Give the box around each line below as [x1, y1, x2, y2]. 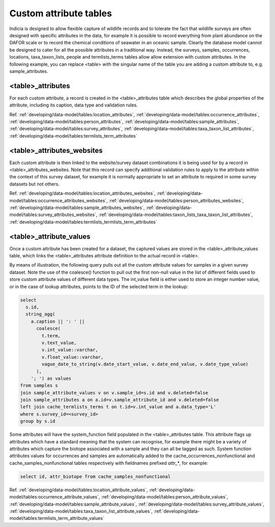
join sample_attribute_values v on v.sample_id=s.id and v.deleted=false [20, 390, 208, 396]
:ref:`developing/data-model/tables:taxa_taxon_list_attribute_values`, [9, 508, 153, 514]
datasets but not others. [9, 181, 60, 187]
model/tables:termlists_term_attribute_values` [9, 515, 104, 521]
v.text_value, [41, 339, 77, 346]
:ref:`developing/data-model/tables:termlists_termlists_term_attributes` [9, 219, 157, 225]
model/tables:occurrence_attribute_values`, [9, 494, 100, 500]
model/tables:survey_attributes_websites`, [9, 212, 98, 218]
